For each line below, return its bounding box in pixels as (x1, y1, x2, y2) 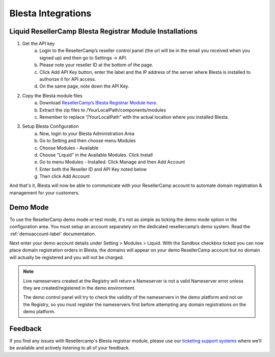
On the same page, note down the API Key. (39, 83, 129, 89)
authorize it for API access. (39, 76, 96, 83)
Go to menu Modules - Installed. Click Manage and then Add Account (39, 159, 185, 165)
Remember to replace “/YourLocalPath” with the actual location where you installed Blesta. (39, 114, 229, 120)
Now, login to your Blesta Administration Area (39, 130, 134, 136)
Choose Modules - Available (39, 145, 99, 151)
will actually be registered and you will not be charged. (9, 254, 124, 260)
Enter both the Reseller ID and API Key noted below (39, 166, 147, 172)
